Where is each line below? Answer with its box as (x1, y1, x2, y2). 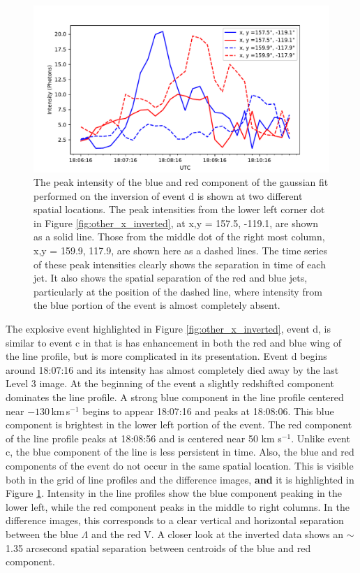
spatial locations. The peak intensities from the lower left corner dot (33, 202, 325, 217)
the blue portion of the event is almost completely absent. (33, 298, 280, 312)
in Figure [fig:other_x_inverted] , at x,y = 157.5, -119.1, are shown (33, 215, 319, 230)
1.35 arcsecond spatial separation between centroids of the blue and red (6, 540, 311, 555)
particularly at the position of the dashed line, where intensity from (33, 284, 322, 298)
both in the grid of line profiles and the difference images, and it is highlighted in (6, 472, 354, 486)
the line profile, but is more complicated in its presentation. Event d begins (6, 349, 327, 363)
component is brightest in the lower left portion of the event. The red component (6, 417, 352, 432)
